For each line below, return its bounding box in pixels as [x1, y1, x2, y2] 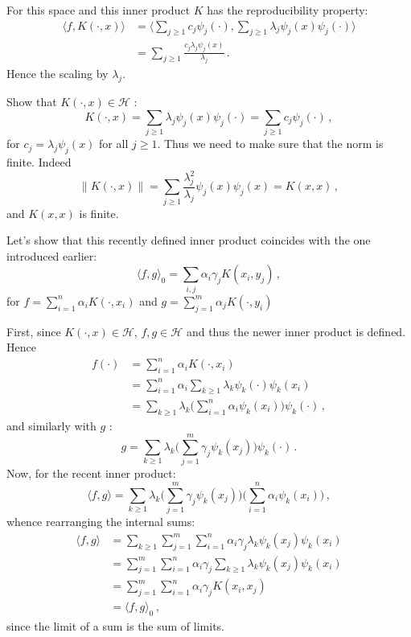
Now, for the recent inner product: [6, 465, 176, 482]
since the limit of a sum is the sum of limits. [6, 618, 225, 635]
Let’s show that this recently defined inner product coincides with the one [6, 232, 371, 249]
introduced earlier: [6, 247, 97, 264]
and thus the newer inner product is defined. [186, 323, 406, 339]
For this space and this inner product [6, 2, 191, 18]
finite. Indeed [6, 153, 72, 170]
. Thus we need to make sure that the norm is [157, 135, 384, 152]
